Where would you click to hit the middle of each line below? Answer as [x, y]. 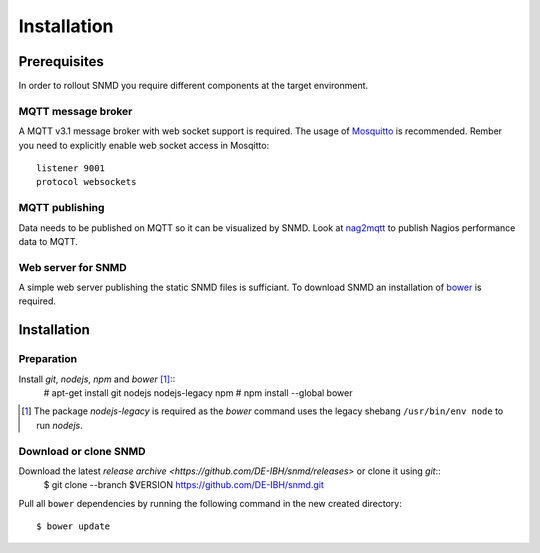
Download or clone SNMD [82, 451]
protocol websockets [86, 182]
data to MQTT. [48, 241]
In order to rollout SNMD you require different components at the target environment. [193, 86]
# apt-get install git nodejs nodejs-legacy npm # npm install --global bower [198, 392]
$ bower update [73, 526]
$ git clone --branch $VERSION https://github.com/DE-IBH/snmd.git [183, 485]
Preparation [48, 359]
